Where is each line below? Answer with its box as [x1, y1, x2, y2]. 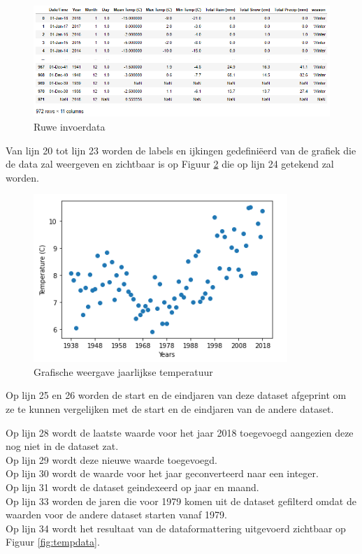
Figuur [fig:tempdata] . [6, 534, 100, 549]
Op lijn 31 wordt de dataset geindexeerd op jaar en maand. [6, 480, 259, 495]
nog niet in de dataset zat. [6, 439, 119, 453]
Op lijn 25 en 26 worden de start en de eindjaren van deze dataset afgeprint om [6, 388, 347, 402]
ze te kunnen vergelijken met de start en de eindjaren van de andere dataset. [6, 402, 334, 416]
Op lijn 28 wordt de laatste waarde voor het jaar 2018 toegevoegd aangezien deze [6, 425, 354, 439]
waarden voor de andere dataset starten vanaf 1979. [6, 507, 227, 522]
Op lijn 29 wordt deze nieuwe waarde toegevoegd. [6, 452, 218, 467]
